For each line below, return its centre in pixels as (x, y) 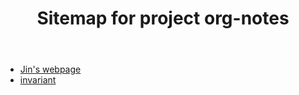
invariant (38, 80)
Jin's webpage (50, 69)
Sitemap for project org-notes (163, 18)
